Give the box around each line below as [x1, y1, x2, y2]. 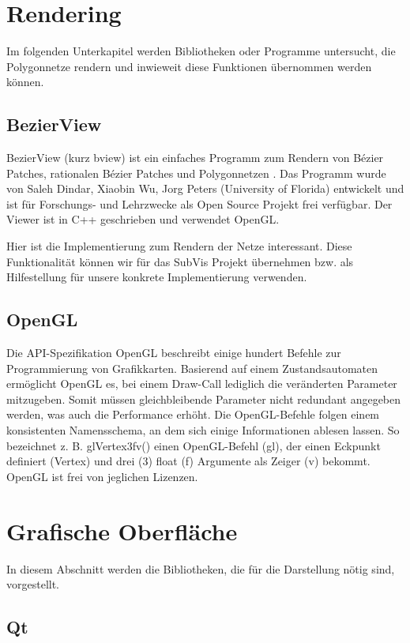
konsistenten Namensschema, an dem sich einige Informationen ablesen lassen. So [6, 422, 400, 438]
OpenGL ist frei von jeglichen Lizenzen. [6, 468, 198, 484]
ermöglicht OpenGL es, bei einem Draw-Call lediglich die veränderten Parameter [6, 375, 397, 392]
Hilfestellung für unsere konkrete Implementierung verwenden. [6, 269, 307, 285]
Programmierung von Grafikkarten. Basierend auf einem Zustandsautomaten [6, 359, 378, 376]
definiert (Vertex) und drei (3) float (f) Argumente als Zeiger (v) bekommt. [6, 453, 371, 469]
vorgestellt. [6, 576, 60, 592]
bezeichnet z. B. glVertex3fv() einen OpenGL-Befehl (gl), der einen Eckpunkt [6, 437, 381, 453]
